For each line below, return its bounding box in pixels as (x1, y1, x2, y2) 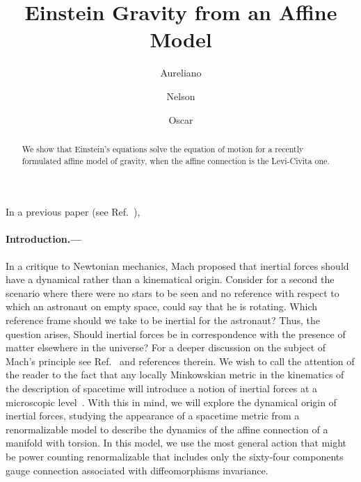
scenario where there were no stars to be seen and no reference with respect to (6, 285, 339, 300)
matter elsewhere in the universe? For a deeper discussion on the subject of (6, 340, 326, 355)
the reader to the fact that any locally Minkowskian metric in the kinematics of (6, 367, 344, 382)
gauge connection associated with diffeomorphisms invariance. (6, 463, 268, 477)
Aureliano (160, 65, 202, 80)
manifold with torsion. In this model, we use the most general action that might (6, 435, 346, 450)
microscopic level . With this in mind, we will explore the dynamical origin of (6, 394, 337, 409)
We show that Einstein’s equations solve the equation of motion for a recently (22, 143, 304, 154)
